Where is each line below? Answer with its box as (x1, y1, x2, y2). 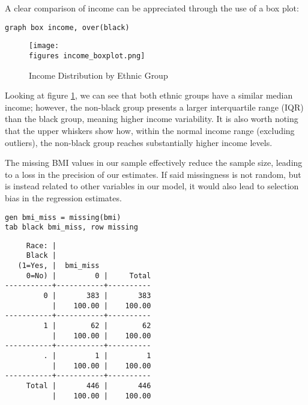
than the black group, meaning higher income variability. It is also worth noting (5, 112, 298, 125)
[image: (29, 41, 59, 50)
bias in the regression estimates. (5, 191, 122, 204)
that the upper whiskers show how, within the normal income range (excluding (5, 124, 295, 136)
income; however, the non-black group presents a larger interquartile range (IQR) (5, 100, 304, 113)
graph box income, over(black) (5, 23, 130, 32)
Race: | (26, 241, 56, 250)
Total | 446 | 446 (26, 382, 151, 390)
